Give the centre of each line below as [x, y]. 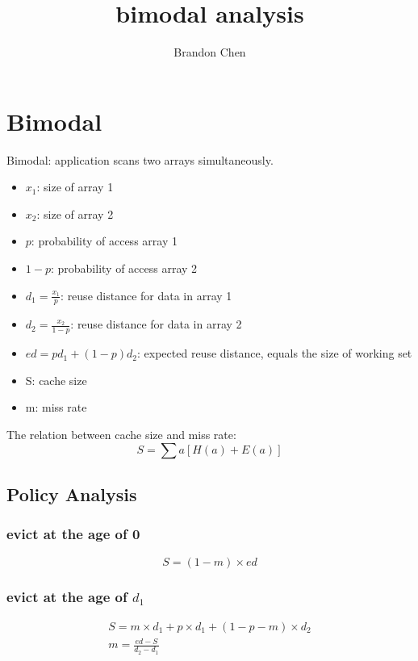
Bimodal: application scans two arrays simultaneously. [140, 159]
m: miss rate [56, 407]
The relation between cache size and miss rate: [121, 435]
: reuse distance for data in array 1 [146, 295]
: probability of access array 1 [104, 241]
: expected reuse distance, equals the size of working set [275, 353]
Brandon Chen [210, 52]
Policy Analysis [72, 494]
